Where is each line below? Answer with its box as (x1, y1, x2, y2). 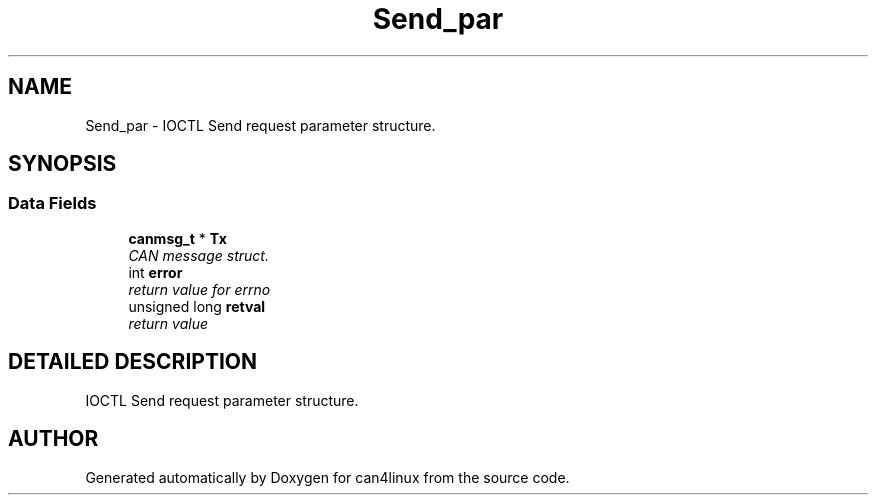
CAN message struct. (128, 246, 269, 264)
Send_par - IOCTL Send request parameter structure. (85, 116, 436, 134)
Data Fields (8, 193, 97, 214)
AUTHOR (8, 426, 99, 452)
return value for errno (128, 280, 271, 298)
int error (128, 263, 183, 281)
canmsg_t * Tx (128, 229, 227, 247)
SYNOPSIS (8, 151, 117, 177)
